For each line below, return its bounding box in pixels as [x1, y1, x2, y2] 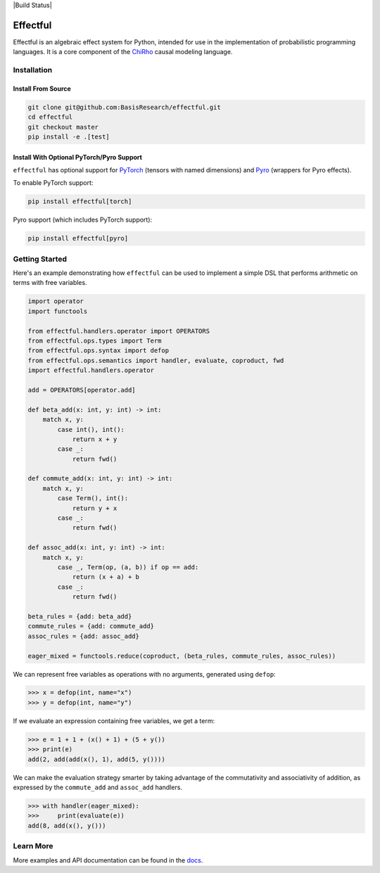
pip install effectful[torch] [27, 198, 132, 205]
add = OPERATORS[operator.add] [27, 385, 137, 394]
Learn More [13, 841, 53, 851]
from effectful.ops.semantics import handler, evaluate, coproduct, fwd [27, 356, 284, 364]
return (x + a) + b [72, 573, 140, 581]
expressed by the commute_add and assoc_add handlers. [13, 783, 183, 791]
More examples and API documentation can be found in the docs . [13, 855, 203, 865]
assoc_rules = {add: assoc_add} [27, 632, 140, 640]
